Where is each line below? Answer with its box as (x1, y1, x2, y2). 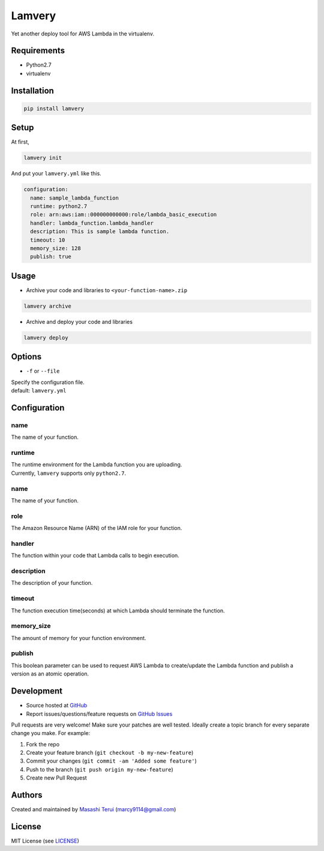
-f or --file (26, 367, 60, 375)
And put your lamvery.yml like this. (11, 170, 101, 177)
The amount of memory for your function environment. (11, 634, 146, 641)
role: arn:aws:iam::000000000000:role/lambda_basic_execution (30, 211, 217, 218)
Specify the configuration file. (11, 379, 85, 386)
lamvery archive (23, 302, 72, 310)
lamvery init (23, 154, 62, 162)
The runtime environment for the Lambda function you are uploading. (11, 461, 182, 468)
